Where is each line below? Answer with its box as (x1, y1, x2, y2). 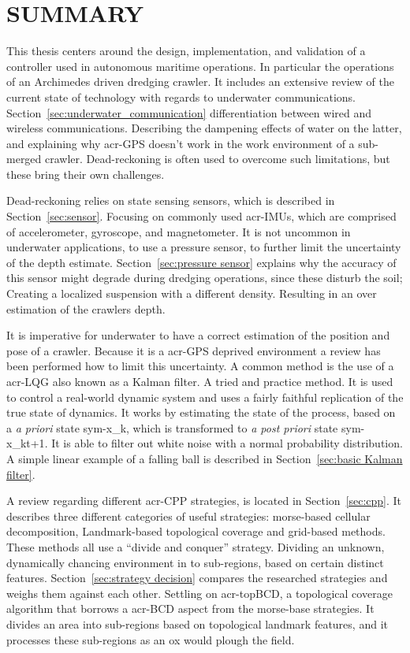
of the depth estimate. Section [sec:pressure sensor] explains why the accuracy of (6, 254, 397, 270)
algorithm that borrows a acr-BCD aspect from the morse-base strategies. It (6, 600, 375, 617)
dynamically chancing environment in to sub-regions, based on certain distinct (6, 554, 384, 570)
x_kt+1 (6, 435, 45, 451)
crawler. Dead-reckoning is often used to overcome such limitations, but (45, 150, 390, 167)
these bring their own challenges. (6, 165, 165, 182)
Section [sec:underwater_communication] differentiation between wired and (6, 104, 372, 121)
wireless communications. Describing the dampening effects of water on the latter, (6, 120, 402, 136)
